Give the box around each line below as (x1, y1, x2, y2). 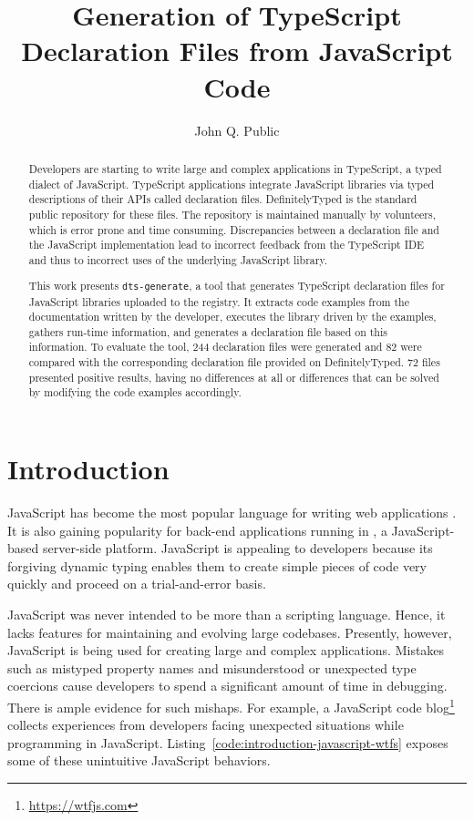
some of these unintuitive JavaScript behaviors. (7, 751, 271, 770)
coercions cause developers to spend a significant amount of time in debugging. (7, 676, 448, 695)
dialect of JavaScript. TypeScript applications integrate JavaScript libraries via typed (28, 176, 435, 191)
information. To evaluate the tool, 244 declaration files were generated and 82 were (28, 339, 422, 354)
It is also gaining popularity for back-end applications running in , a (7, 520, 387, 539)
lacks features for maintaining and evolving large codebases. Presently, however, (7, 622, 452, 641)
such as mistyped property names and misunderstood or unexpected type (7, 658, 417, 677)
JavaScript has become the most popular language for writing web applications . (7, 503, 457, 522)
